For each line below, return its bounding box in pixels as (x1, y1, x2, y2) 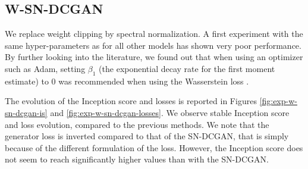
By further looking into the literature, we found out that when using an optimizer (5, 51, 303, 63)
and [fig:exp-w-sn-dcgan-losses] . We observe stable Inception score (50, 106, 290, 118)
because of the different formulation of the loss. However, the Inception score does (5, 141, 303, 154)
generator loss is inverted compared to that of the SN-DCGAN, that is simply (5, 130, 289, 142)
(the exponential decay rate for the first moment (99, 62, 275, 74)
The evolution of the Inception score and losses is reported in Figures (5, 95, 257, 107)
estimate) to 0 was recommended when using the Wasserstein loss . (5, 74, 249, 87)
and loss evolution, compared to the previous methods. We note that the (5, 118, 269, 130)
